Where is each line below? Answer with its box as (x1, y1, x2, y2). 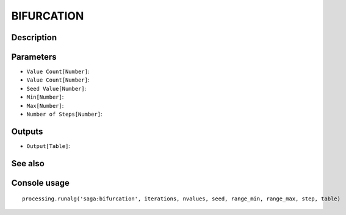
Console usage (11, 177, 70, 188)
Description (11, 32, 57, 43)
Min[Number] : (26, 93, 64, 100)
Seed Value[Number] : (26, 85, 87, 92)
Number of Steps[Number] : (26, 110, 103, 118)
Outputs (11, 126, 43, 136)
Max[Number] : (26, 102, 64, 109)
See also (11, 158, 45, 169)
